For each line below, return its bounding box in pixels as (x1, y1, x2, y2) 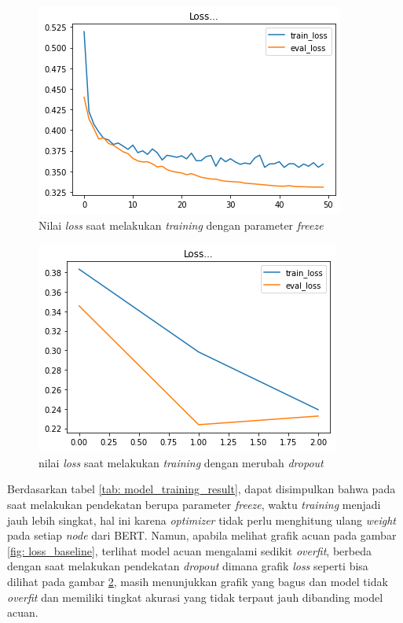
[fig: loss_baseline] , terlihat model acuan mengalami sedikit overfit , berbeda (7, 542, 372, 558)
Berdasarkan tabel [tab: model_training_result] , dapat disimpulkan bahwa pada (7, 481, 396, 497)
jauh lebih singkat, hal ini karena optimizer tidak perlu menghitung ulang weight (7, 511, 396, 528)
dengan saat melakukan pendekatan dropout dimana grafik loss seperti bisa (7, 558, 368, 574)
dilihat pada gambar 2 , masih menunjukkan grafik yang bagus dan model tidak (7, 573, 388, 589)
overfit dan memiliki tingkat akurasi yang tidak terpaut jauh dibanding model (7, 588, 383, 605)
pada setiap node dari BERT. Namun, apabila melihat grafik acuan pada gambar (7, 527, 397, 544)
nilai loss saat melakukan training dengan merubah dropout (38, 454, 324, 470)
